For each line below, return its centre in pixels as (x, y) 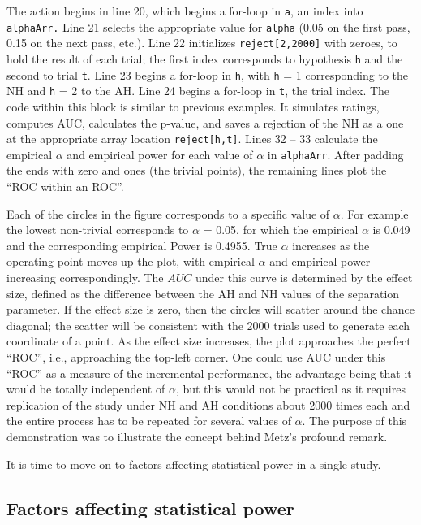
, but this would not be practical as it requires (290, 389)
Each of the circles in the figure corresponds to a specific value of (168, 213)
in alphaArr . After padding (335, 154)
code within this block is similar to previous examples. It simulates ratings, (193, 106)
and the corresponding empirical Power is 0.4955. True (142, 245)
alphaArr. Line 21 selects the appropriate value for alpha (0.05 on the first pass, (208, 26)
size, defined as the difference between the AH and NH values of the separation (203, 293)
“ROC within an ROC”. (65, 187)
